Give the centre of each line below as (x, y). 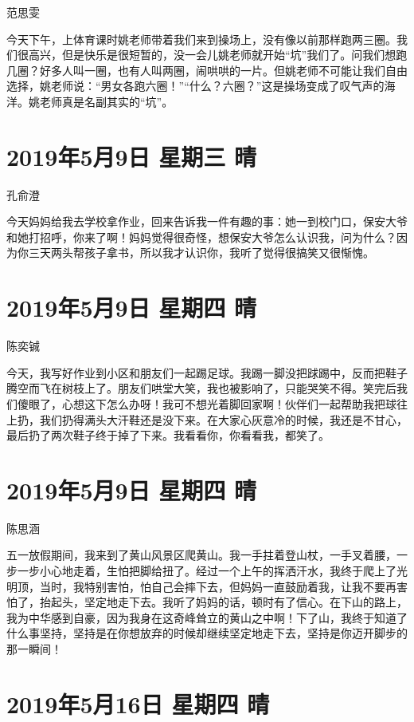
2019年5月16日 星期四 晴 (138, 703)
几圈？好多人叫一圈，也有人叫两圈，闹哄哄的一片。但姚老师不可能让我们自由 (207, 70)
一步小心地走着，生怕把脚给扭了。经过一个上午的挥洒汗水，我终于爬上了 (207, 571)
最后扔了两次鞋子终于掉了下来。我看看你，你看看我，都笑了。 (168, 435)
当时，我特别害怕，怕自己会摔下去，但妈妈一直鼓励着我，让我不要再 (218, 586)
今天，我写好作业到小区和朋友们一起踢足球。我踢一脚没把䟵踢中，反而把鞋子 (207, 372)
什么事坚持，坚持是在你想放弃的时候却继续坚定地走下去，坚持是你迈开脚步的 (207, 633)
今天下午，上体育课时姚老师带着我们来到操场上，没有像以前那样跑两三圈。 (201, 39)
